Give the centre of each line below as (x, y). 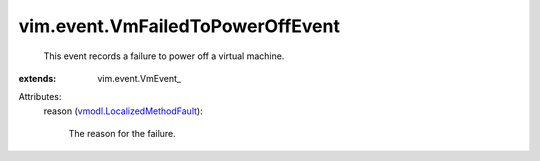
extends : (37, 78)
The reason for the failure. (122, 134)
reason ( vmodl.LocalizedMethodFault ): (123, 111)
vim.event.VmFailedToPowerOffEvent (179, 26)
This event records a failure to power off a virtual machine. (164, 56)
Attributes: (40, 97)
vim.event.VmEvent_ (139, 78)
